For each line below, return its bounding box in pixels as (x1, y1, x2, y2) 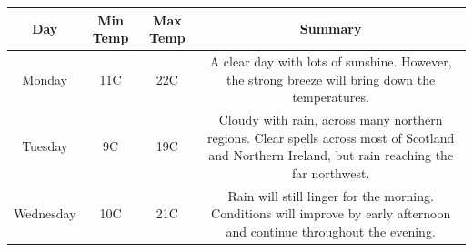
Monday (22, 69, 67, 88)
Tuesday (22, 136, 68, 156)
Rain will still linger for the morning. (227, 186, 434, 205)
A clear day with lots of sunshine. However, (209, 51, 452, 70)
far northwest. (291, 163, 370, 182)
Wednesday (14, 204, 76, 223)
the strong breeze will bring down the (226, 69, 436, 88)
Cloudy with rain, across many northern (218, 109, 443, 128)
